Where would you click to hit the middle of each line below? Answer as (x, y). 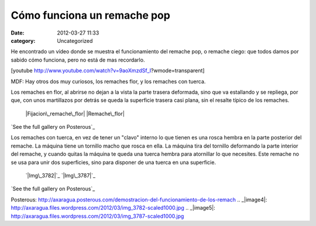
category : (23, 40)
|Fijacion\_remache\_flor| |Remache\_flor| (75, 114)
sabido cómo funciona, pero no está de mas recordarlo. (78, 60)
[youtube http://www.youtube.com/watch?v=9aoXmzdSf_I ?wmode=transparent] (108, 71)
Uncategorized (75, 40)
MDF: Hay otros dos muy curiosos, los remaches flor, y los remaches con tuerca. (108, 81)
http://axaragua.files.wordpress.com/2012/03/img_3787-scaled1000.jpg (97, 216)
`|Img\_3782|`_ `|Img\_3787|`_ (61, 176)
